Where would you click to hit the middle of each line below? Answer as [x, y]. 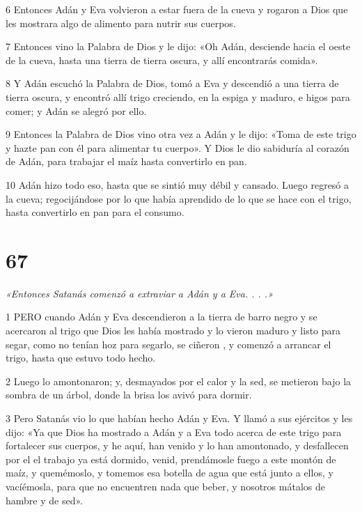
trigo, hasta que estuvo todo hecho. [81, 358]
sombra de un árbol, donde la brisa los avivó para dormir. [129, 395]
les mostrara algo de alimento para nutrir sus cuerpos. [121, 23]
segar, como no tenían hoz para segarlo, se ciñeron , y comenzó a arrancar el [168, 344]
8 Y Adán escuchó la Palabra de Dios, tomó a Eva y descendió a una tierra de [172, 83]
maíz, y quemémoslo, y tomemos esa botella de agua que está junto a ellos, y [170, 473]
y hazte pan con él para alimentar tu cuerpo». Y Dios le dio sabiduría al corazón [178, 147]
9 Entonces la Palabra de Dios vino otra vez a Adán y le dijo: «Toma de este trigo [181, 134]
